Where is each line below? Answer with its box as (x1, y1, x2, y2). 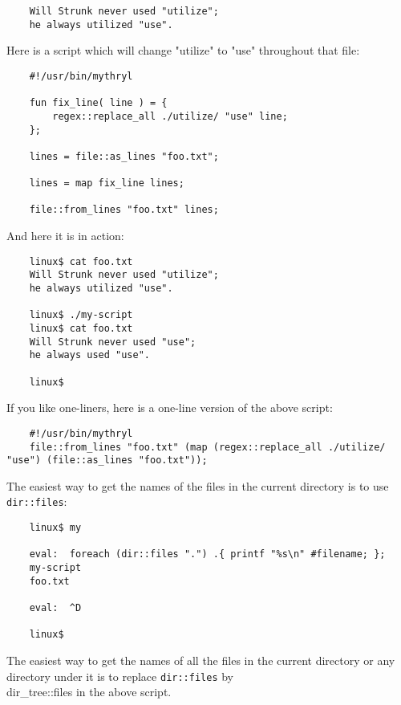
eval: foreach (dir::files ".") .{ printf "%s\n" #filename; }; (29, 548, 386, 560)
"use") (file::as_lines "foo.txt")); (6, 454, 208, 467)
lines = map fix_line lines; (29, 177, 184, 189)
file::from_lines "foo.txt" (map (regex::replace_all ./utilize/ (29, 441, 386, 453)
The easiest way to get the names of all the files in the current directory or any (6, 652, 395, 668)
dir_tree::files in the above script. (6, 683, 172, 700)
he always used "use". (29, 349, 150, 361)
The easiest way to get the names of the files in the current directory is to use (6, 477, 389, 494)
